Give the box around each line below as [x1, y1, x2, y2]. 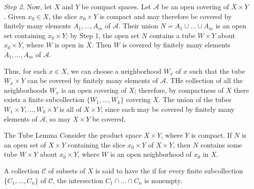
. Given [4, 11, 26, 21]
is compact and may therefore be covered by [99, 11, 232, 21]
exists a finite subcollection [4, 94, 85, 105]
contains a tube [149, 30, 195, 40]
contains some [200, 139, 242, 149]
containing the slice [68, 139, 125, 149]
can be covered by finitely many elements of [27, 75, 158, 85]
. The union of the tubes [158, 94, 232, 105]
